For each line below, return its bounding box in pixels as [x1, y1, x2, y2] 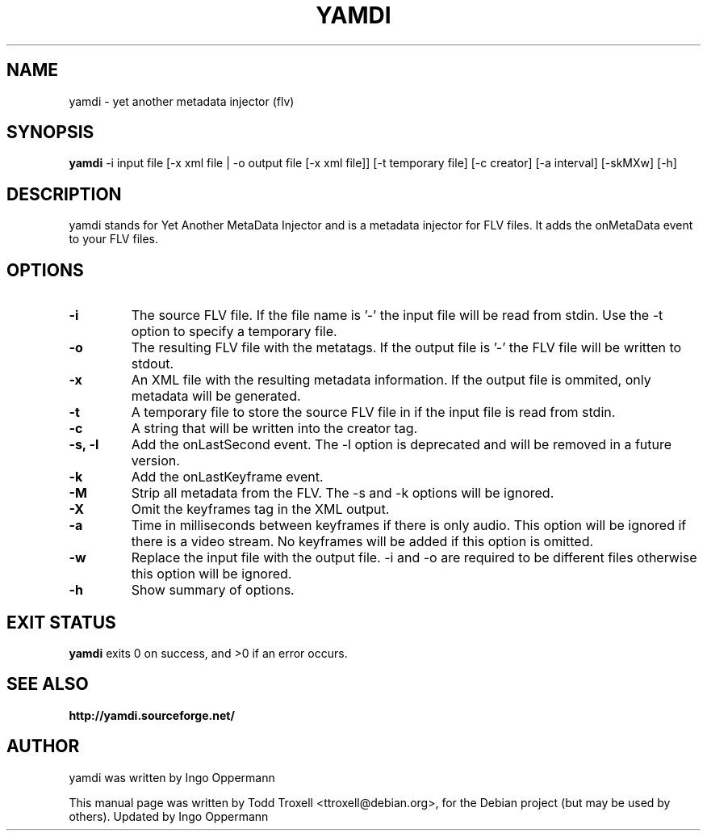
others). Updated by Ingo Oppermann [69, 809, 269, 823]
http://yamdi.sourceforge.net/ [69, 708, 235, 722]
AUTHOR [6, 736, 80, 757]
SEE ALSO [6, 674, 89, 695]
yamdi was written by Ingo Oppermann [69, 770, 275, 784]
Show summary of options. [131, 582, 295, 599]
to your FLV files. [69, 232, 159, 246]
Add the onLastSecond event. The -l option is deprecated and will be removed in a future [131, 436, 672, 453]
